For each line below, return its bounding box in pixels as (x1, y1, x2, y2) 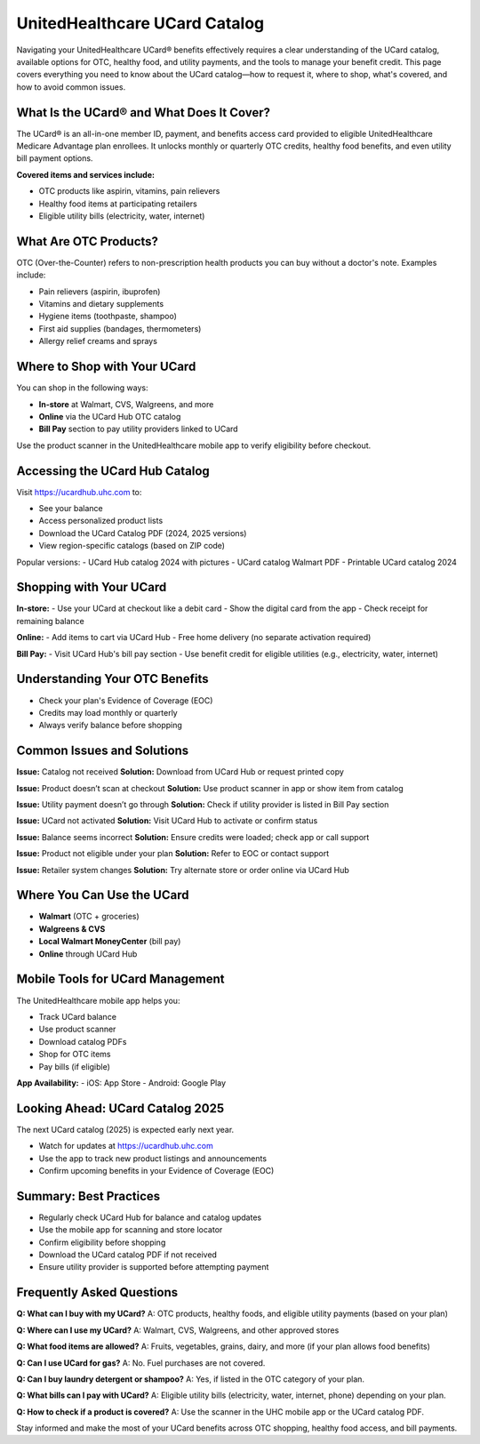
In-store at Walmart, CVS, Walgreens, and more (38, 398, 214, 409)
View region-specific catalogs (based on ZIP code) (38, 541, 226, 551)
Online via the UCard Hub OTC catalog (38, 411, 181, 421)
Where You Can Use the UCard (16, 887, 189, 902)
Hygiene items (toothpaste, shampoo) (38, 311, 178, 322)
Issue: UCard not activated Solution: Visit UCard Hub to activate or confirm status (16, 815, 318, 826)
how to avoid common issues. (16, 81, 126, 92)
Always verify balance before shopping (38, 720, 182, 731)
